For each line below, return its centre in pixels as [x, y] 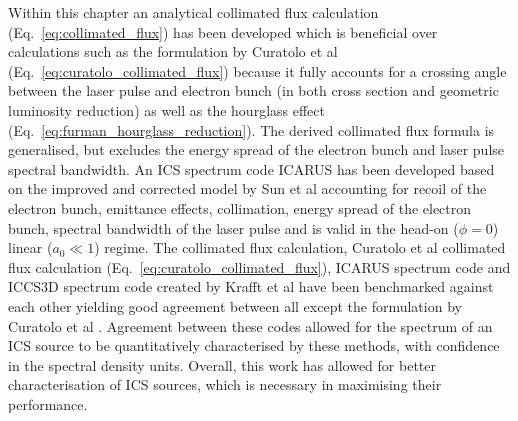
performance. [48, 403]
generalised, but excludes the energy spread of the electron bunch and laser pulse [256, 149]
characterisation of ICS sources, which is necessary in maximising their [225, 384]
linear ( [30, 247]
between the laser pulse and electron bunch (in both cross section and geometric [253, 90]
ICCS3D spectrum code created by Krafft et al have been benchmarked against [251, 286]
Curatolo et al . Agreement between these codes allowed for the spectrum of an [250, 325]
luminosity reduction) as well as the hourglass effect [166, 109]
